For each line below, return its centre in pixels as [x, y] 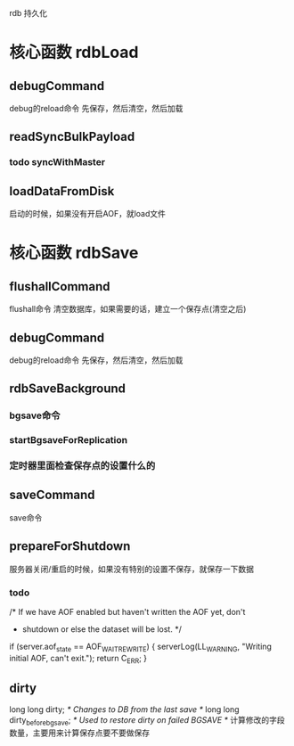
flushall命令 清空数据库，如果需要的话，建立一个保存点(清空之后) [128, 309]
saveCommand [52, 495]
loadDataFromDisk [62, 191]
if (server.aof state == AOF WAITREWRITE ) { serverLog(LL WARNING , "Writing [140, 647]
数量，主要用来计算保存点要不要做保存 [79, 733]
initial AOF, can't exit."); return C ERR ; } [78, 659]
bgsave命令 [35, 415]
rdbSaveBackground [68, 389]
